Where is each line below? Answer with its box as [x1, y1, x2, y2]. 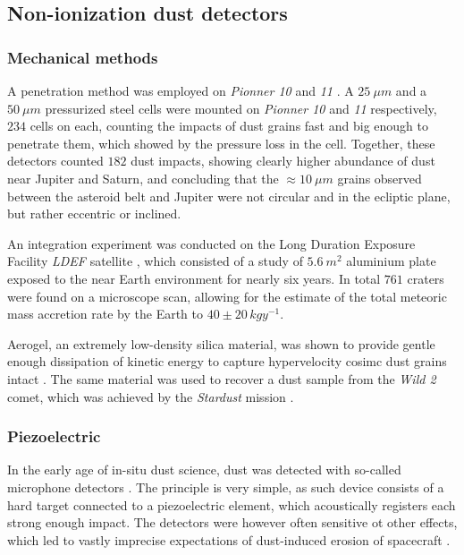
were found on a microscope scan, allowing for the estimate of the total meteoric [7, 286, 447, 305]
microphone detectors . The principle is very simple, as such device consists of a [7, 477, 444, 496]
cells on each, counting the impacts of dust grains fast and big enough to [30, 116, 428, 135]
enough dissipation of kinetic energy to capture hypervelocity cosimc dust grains [7, 352, 447, 371]
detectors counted [7, 151, 104, 170]
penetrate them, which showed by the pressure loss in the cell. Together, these [7, 133, 435, 152]
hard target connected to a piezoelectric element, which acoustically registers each [7, 495, 456, 514]
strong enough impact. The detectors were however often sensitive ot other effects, [7, 513, 458, 532]
